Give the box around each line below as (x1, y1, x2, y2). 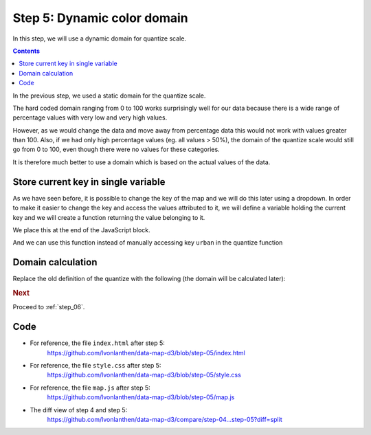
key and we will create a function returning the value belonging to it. (12, 213, 205, 221)
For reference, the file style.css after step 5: (30, 361, 161, 369)
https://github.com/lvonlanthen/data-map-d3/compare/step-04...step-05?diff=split (47, 415, 282, 423)
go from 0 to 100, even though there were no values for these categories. (12, 145, 220, 154)
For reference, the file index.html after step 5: (30, 339, 165, 347)
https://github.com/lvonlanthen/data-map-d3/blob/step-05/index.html (47, 348, 245, 357)
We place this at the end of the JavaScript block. (12, 225, 150, 234)
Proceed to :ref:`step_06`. (12, 303, 85, 311)
